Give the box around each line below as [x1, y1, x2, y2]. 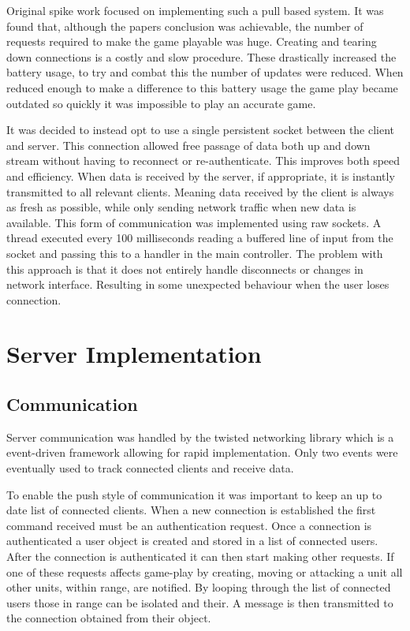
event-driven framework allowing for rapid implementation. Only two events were [6, 444, 398, 461]
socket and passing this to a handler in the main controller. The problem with [6, 245, 383, 261]
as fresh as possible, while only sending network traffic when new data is [6, 199, 356, 215]
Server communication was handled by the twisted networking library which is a [6, 428, 394, 445]
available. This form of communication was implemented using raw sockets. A [6, 214, 382, 230]
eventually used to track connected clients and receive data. [6, 460, 294, 476]
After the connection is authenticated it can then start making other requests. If [6, 548, 394, 565]
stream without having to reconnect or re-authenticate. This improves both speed [6, 152, 401, 169]
